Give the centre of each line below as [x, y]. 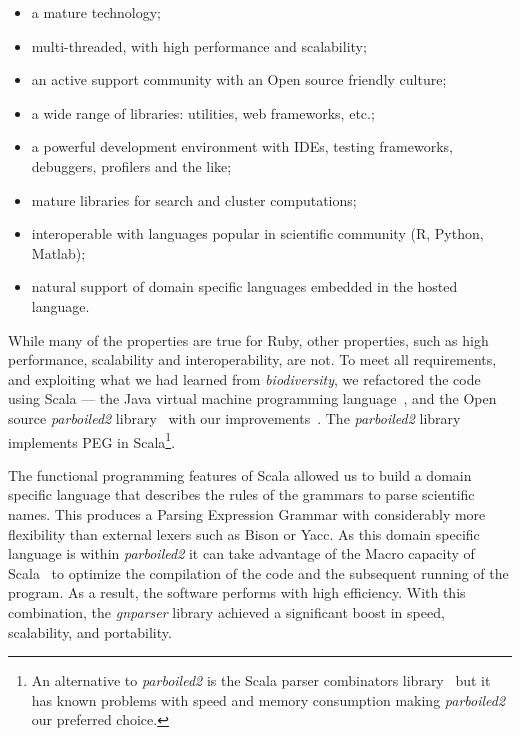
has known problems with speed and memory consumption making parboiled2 [268, 699]
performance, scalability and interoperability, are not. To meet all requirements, [252, 359]
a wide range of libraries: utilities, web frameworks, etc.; [203, 112]
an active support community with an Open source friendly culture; [239, 79]
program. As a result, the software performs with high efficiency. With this [237, 592]
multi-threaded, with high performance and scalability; [199, 45]
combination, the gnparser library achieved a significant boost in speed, [226, 611]
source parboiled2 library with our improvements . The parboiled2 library [234, 417]
